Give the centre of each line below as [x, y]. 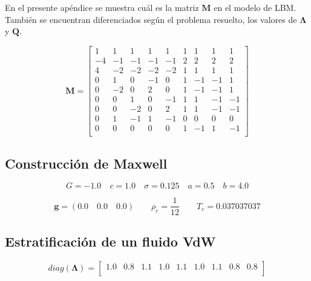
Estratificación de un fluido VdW [110, 241]
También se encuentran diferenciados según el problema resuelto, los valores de [151, 19]
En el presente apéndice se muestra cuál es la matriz [102, 8]
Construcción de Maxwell [86, 163]
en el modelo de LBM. [255, 8]
